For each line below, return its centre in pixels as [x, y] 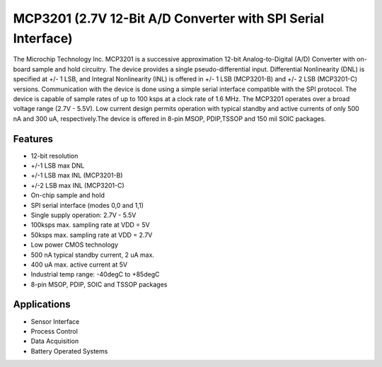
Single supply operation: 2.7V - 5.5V [83, 215]
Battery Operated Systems [69, 351]
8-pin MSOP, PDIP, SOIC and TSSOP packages [99, 284]
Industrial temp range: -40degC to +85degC [95, 274]
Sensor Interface [55, 321]
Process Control [54, 331]
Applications [42, 304]
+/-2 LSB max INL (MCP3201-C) [78, 185]
